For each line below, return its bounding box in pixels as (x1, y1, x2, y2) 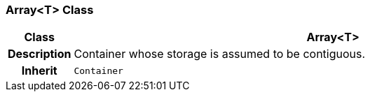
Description (8, 47, 71, 61)
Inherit (21, 64, 57, 78)
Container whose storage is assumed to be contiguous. (74, 47, 366, 61)
